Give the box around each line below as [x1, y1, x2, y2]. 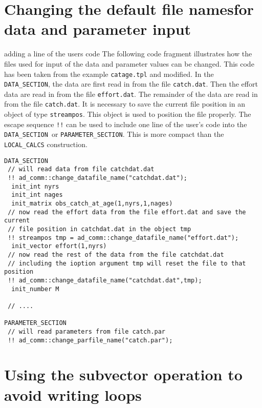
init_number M [11, 285, 59, 293]
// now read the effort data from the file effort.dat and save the [8, 208, 246, 216]
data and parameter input [4, 18, 191, 39]
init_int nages [11, 191, 63, 199]
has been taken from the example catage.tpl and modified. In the [4, 68, 214, 79]
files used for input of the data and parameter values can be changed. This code [4, 58, 254, 69]
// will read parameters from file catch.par [8, 328, 165, 335]
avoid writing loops [4, 384, 142, 405]
